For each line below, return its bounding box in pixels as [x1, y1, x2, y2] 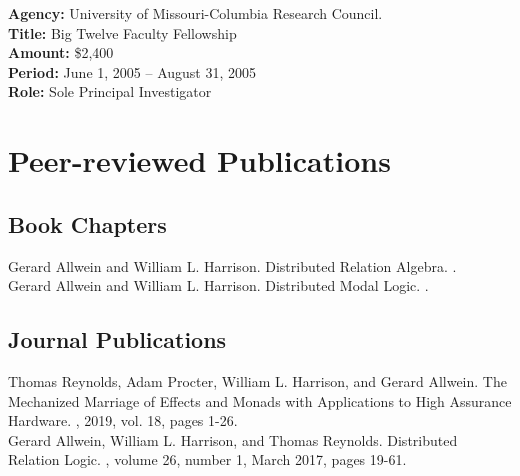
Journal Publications [8, 324, 227, 355]
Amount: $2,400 [8, 42, 114, 63]
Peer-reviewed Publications [8, 140, 391, 181]
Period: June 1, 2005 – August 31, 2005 [8, 61, 256, 82]
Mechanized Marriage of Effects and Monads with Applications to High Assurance [8, 390, 512, 411]
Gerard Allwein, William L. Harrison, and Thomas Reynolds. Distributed [8, 429, 458, 450]
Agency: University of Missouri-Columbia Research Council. [8, 3, 383, 23]
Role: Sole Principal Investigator [8, 81, 212, 102]
